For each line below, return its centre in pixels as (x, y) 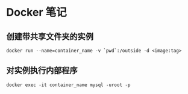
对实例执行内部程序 (42, 71)
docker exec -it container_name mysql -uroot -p (68, 85)
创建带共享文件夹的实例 (50, 36)
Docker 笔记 (37, 12)
